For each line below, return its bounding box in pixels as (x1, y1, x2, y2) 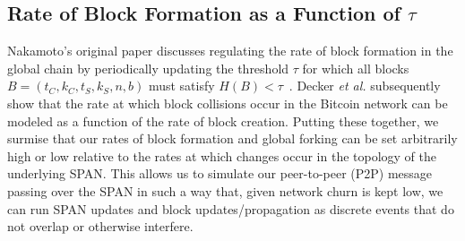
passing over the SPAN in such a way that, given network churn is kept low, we (7, 181, 443, 200)
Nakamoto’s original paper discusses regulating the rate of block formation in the (7, 41, 453, 60)
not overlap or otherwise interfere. (7, 217, 194, 236)
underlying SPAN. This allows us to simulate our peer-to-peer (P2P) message (7, 164, 433, 183)
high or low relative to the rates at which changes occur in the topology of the (7, 146, 437, 165)
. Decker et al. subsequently (288, 76, 441, 95)
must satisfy (148, 76, 215, 95)
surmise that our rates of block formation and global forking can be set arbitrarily (7, 129, 458, 148)
